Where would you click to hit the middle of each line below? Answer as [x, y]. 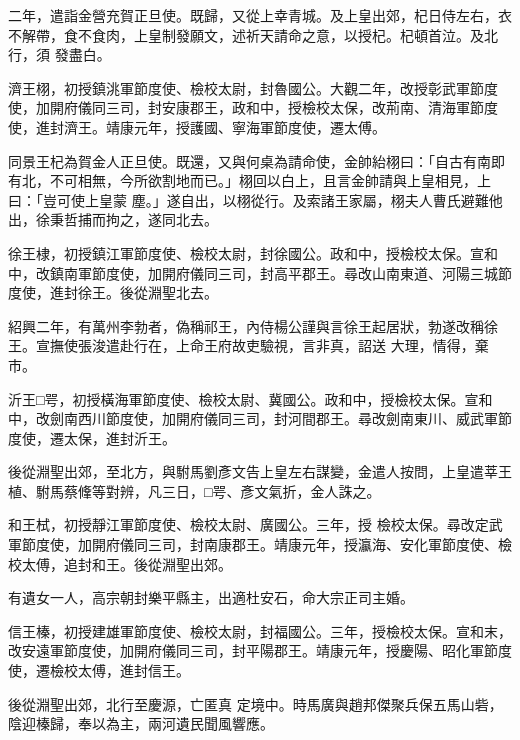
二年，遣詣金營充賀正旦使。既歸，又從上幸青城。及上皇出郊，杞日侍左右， [253, 15]
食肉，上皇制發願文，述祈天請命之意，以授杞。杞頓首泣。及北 [294, 34]
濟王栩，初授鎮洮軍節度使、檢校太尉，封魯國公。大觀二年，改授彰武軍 [239, 87]
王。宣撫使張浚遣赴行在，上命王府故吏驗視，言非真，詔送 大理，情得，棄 [248, 345]
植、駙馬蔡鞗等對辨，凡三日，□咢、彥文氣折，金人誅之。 [194, 490]
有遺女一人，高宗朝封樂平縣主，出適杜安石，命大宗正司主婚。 [211, 597]
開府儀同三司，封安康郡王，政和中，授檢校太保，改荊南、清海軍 [259, 107]
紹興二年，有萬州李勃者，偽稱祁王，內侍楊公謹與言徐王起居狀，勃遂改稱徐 [253, 325]
